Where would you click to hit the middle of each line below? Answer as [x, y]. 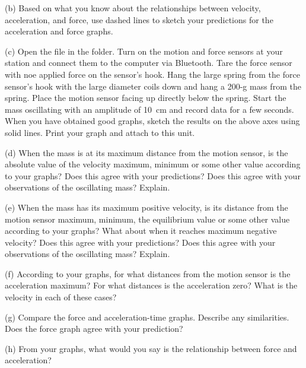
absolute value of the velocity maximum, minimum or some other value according [153, 164]
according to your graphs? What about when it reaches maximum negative [141, 231]
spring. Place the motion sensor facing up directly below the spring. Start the [146, 98]
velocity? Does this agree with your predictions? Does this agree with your [140, 242]
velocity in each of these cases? [61, 297]
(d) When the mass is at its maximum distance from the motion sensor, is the [146, 152]
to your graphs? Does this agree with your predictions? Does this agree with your [153, 175]
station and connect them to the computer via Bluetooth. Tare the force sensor [149, 63]
